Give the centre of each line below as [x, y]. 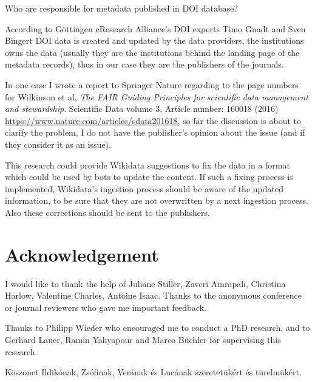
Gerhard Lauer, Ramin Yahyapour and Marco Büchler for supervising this [143, 339]
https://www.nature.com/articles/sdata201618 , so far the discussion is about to [153, 120]
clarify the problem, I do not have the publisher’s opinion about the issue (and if [155, 132]
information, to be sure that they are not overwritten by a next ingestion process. [157, 200]
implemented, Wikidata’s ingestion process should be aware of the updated [144, 188]
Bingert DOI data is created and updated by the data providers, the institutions [154, 40]
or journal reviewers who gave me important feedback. [106, 307]
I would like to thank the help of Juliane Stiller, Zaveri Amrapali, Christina [145, 283]
